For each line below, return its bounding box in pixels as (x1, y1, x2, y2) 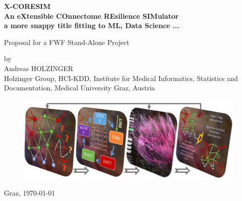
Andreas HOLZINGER (4, 63, 74, 73)
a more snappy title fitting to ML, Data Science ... (4, 20, 180, 31)
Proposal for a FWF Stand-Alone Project (4, 37, 129, 47)
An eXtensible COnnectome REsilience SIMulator (4, 10, 179, 21)
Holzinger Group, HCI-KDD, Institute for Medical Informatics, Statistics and (4, 73, 238, 83)
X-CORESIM (4, 1, 51, 11)
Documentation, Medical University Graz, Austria (4, 82, 155, 93)
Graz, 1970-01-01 (4, 188, 55, 198)
